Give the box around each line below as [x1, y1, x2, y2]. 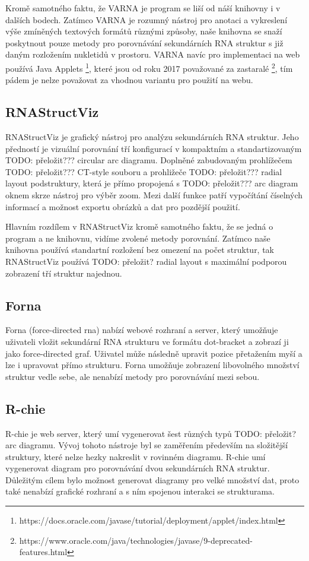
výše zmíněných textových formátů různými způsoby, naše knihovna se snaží [5, 25, 282, 37]
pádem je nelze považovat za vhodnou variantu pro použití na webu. [5, 74, 253, 86]
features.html [19, 546, 68, 558]
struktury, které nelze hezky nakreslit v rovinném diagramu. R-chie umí [5, 450, 266, 462]
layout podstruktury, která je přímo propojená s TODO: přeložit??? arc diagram [5, 177, 298, 189]
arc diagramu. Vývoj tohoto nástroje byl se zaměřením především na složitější [5, 439, 288, 451]
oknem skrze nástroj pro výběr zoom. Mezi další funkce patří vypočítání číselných [5, 188, 303, 201]
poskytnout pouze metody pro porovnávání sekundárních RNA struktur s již [5, 36, 283, 49]
